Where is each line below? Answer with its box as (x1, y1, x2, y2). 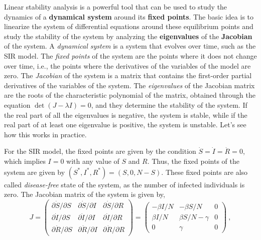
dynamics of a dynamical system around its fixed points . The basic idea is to (4, 11, 254, 22)
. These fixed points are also (161, 166, 248, 177)
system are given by (4, 166, 65, 177)
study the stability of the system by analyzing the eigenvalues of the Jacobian (4, 31, 252, 41)
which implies (4, 155, 46, 166)
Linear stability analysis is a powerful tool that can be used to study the (4, 2, 227, 12)
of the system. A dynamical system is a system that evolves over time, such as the (4, 41, 256, 51)
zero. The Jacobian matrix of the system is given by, (4, 189, 165, 199)
